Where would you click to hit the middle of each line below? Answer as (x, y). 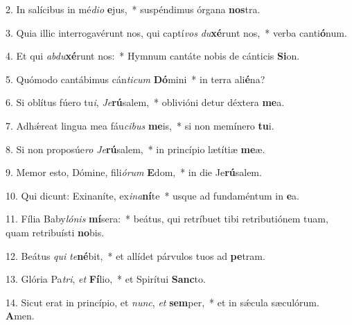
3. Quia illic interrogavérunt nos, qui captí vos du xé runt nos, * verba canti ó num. (176, 32)
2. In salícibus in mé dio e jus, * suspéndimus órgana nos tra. (133, 9)
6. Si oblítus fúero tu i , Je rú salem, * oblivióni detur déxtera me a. (145, 102)
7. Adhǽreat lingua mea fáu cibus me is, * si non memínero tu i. (140, 125)
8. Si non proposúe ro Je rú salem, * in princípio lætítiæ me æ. (135, 149)
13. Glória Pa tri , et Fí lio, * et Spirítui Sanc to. (106, 279)
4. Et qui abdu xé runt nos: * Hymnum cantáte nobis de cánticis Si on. (153, 56)
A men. (20, 316)
